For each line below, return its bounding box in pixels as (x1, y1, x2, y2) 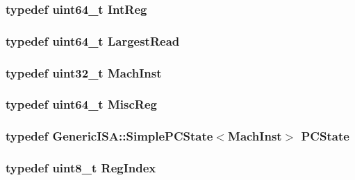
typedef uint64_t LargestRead (6, 32, 180, 49)
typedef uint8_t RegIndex (6, 159, 156, 177)
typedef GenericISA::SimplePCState (6, 127, 213, 145)
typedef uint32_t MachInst (6, 64, 162, 81)
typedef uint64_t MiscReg (6, 96, 157, 113)
